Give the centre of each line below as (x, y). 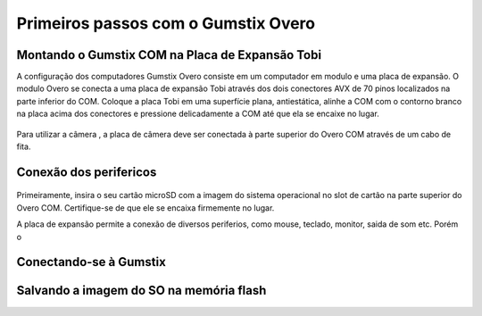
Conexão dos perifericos (87, 172)
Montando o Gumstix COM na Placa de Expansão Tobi (169, 55)
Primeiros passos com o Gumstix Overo (166, 23)
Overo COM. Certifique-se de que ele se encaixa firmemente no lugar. (145, 208)
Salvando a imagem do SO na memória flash (141, 291)
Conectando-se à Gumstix (91, 262)
